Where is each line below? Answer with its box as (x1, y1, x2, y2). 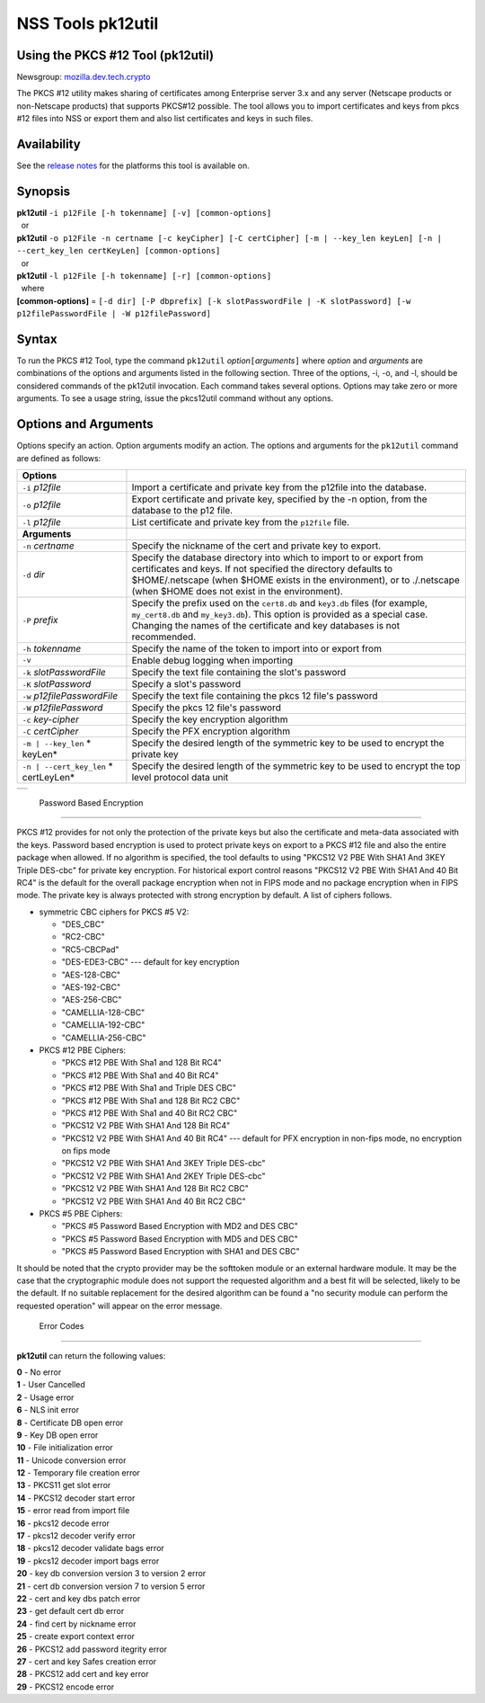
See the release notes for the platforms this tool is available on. (16, 160, 251, 171)
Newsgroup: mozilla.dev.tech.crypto (16, 72, 151, 83)
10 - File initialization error (16, 1442, 114, 1453)
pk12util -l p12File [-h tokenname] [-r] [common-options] (16, 271, 272, 281)
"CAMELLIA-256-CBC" (61, 1032, 147, 1043)
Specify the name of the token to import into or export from (131, 642, 382, 655)
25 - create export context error (16, 1631, 135, 1642)
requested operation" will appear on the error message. (16, 1300, 223, 1311)
